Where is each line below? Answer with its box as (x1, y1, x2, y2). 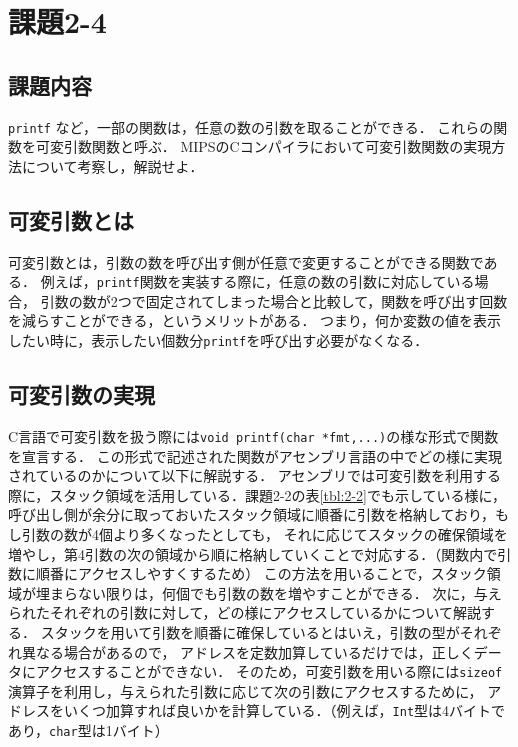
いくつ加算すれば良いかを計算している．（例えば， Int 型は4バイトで (63, 700, 506, 721)
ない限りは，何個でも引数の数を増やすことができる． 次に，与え (77, 582, 502, 603)
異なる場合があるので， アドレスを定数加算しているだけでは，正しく (21, 641, 474, 662)
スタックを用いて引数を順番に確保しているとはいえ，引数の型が (40, 621, 460, 642)
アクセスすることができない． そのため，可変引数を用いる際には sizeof (35, 661, 503, 682)
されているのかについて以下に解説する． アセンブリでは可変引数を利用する (8, 465, 502, 486)
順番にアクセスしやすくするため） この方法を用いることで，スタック (35, 563, 487, 584)
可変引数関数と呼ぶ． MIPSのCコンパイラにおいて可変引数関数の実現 (35, 136, 492, 157)
